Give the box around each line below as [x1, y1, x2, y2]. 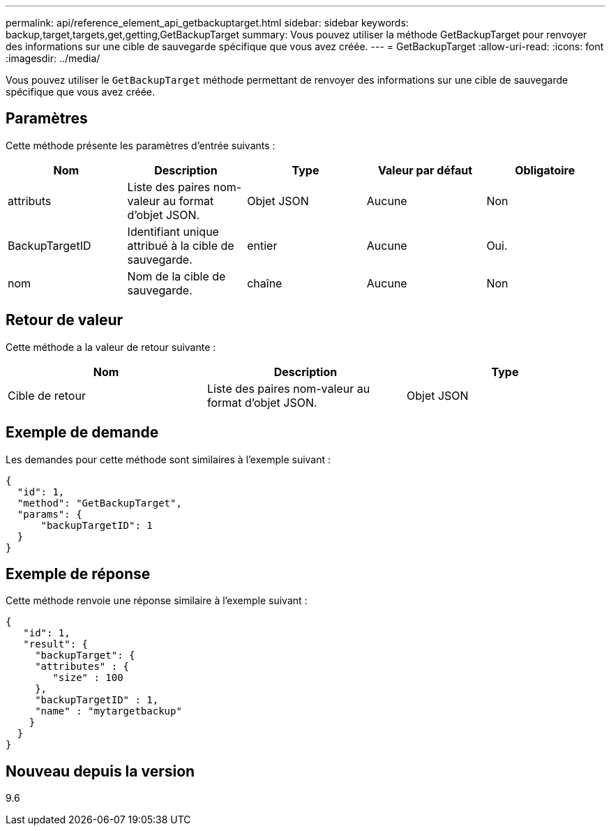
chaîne [247, 276, 282, 290]
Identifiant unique [127, 224, 219, 239]
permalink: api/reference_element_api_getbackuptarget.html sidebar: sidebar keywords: [6, 17, 409, 29]
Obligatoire [515, 163, 575, 177]
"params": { [17, 508, 82, 520]
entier [247, 238, 278, 253]
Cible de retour [8, 388, 86, 403]
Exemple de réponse [6, 564, 151, 583]
